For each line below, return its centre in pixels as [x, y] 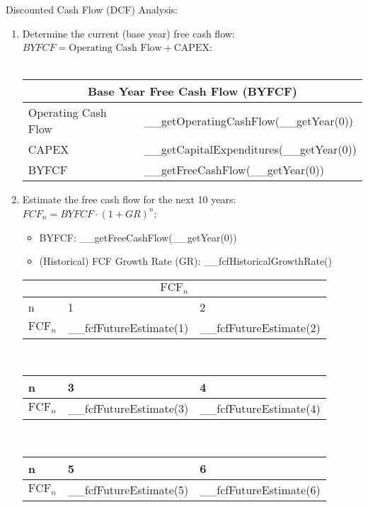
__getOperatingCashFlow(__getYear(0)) [249, 120]
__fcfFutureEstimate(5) [128, 489]
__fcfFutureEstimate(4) [260, 409]
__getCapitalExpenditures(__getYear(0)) [250, 149]
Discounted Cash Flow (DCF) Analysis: [92, 9]
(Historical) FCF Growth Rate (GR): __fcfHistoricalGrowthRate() [186, 261]
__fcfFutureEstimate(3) [128, 409]
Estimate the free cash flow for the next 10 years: [129, 199]
